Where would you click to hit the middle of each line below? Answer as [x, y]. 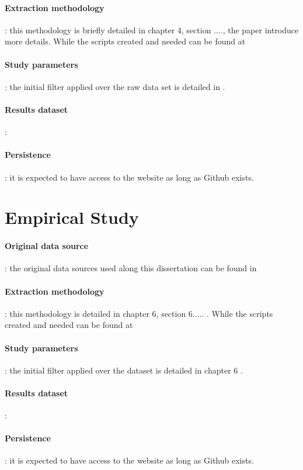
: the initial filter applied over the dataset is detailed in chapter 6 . [124, 370]
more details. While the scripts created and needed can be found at [125, 41]
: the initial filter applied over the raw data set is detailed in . [115, 86]
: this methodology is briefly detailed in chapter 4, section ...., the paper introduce [152, 30]
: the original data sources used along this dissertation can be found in [131, 268]
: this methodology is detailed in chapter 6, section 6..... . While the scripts [139, 313]
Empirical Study [72, 217]
